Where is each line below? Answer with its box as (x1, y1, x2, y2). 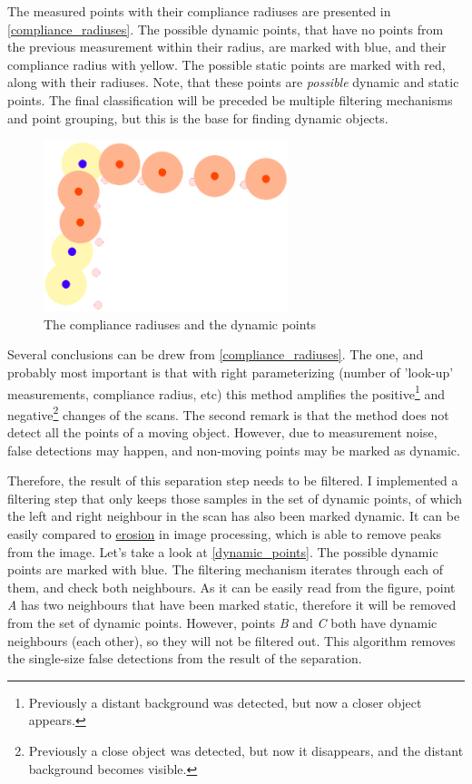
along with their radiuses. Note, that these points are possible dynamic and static (7, 73, 459, 92)
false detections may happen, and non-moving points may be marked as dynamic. (7, 440, 460, 459)
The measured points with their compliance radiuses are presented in (7, 2, 391, 20)
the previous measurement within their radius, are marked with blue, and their (7, 37, 447, 56)
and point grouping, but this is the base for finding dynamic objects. (7, 108, 388, 127)
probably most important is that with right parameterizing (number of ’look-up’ (7, 362, 454, 381)
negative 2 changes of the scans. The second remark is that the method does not (7, 402, 449, 424)
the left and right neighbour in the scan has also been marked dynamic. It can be (7, 506, 460, 525)
